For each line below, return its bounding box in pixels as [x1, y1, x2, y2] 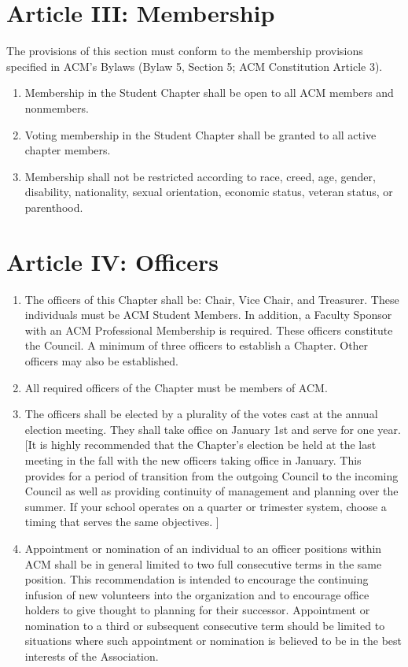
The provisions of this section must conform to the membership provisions [6, 43, 363, 59]
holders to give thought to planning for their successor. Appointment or [24, 602, 370, 618]
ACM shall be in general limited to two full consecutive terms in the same [24, 555, 382, 572]
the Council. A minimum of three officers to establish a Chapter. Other [24, 337, 369, 354]
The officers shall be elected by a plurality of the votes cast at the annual [24, 406, 378, 422]
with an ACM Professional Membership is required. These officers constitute [24, 321, 393, 338]
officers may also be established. [24, 352, 178, 369]
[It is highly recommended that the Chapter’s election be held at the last [24, 436, 377, 453]
